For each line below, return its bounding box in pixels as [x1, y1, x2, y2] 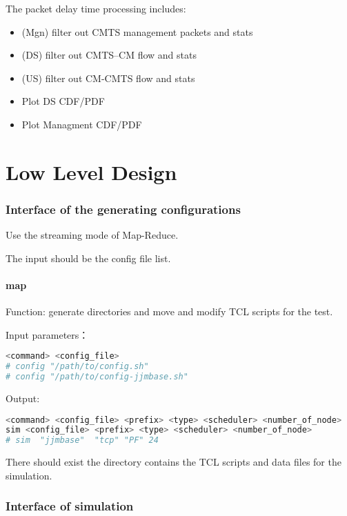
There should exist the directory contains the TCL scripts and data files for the [6, 455, 341, 469]
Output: [6, 390, 40, 405]
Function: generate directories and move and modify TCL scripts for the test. [6, 304, 333, 319]
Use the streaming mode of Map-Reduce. [6, 228, 179, 242]
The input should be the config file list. [6, 250, 171, 265]
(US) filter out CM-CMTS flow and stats [21, 70, 195, 85]
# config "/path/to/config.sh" [6, 361, 149, 372]
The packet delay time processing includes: [6, 1, 186, 15]
